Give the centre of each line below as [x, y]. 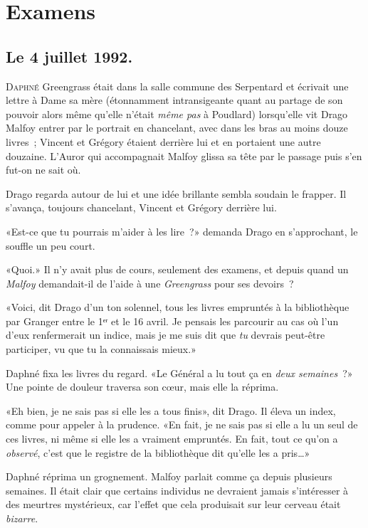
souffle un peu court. [51, 245]
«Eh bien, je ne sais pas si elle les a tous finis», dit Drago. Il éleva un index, [171, 410]
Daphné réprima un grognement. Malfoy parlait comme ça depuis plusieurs [169, 476]
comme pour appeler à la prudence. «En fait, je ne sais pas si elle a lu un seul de [182, 424]
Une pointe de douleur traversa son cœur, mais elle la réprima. [142, 387]
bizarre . [22, 518]
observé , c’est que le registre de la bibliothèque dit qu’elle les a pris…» [158, 452]
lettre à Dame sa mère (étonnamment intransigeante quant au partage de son [174, 100]
